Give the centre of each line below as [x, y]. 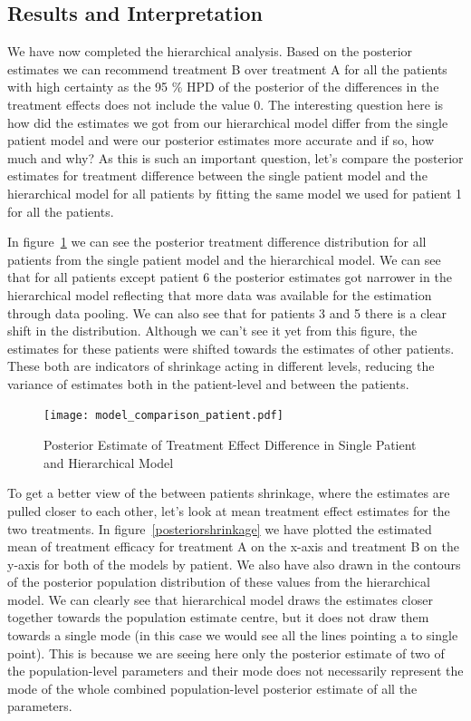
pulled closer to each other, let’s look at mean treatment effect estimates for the [229, 510]
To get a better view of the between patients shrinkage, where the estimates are [229, 493]
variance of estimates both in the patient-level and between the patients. [208, 383]
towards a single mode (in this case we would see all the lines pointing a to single [233, 635]
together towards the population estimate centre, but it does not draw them [218, 617]
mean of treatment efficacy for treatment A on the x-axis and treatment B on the [233, 546]
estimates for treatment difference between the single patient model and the [217, 175]
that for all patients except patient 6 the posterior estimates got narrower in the [230, 277]
